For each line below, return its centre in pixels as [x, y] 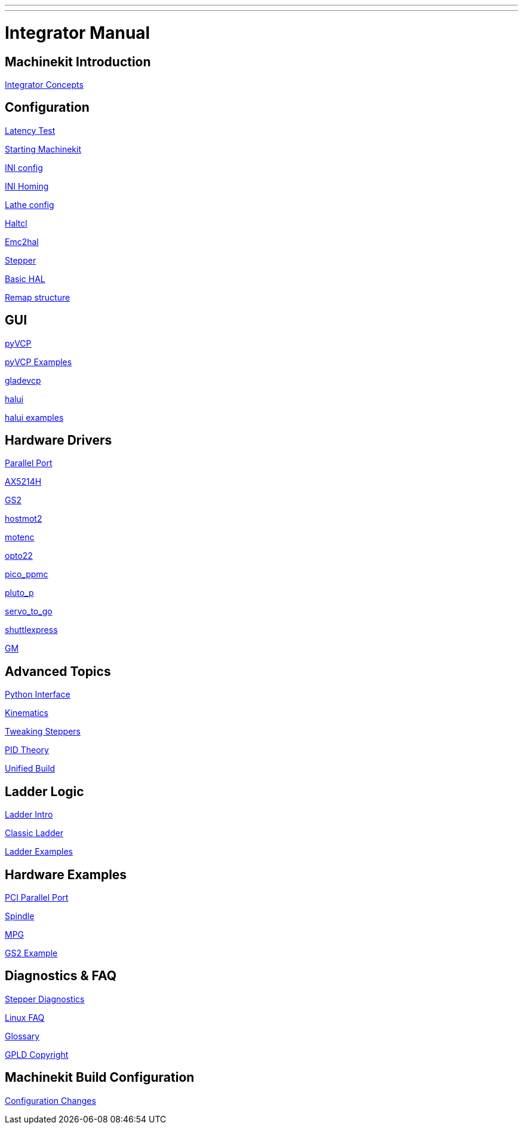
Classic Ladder [34, 833]
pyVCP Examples [39, 362]
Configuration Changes [50, 1100]
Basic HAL [25, 279]
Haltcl [16, 223]
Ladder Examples [39, 852]
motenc [20, 537]
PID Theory [27, 750]
